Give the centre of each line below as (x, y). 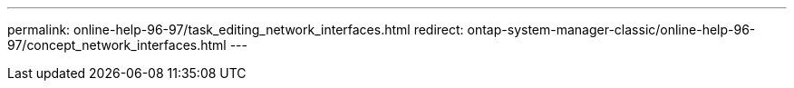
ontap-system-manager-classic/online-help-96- (611, 29)
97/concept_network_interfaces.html (117, 45)
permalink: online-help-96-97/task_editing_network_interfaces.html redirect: (236, 29)
